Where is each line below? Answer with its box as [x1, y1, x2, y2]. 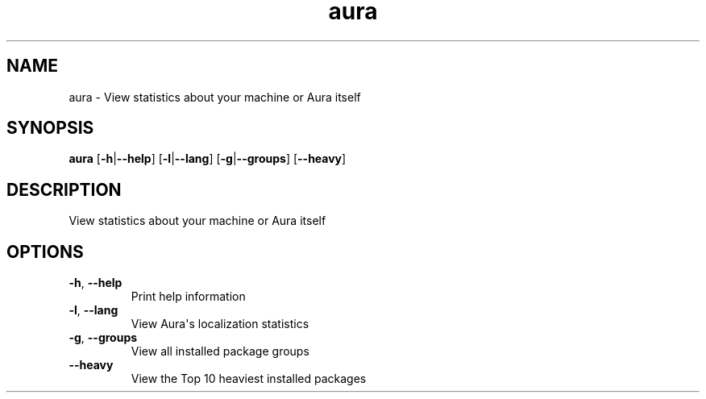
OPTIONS [6, 241, 84, 262]
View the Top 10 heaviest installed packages [131, 372, 367, 386]
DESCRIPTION [6, 179, 122, 200]
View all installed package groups [131, 344, 309, 359]
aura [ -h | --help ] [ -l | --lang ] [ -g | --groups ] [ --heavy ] [69, 152, 347, 166]
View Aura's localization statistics [131, 317, 309, 331]
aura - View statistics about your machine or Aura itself [69, 89, 361, 104]
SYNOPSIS [6, 118, 94, 139]
